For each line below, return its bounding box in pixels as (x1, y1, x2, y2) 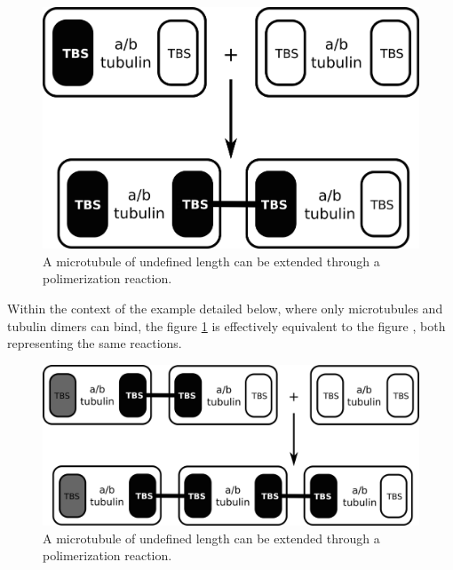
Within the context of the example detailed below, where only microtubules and (7, 299, 443, 318)
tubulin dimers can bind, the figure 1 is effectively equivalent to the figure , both (7, 316, 446, 335)
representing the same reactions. (7, 334, 182, 352)
